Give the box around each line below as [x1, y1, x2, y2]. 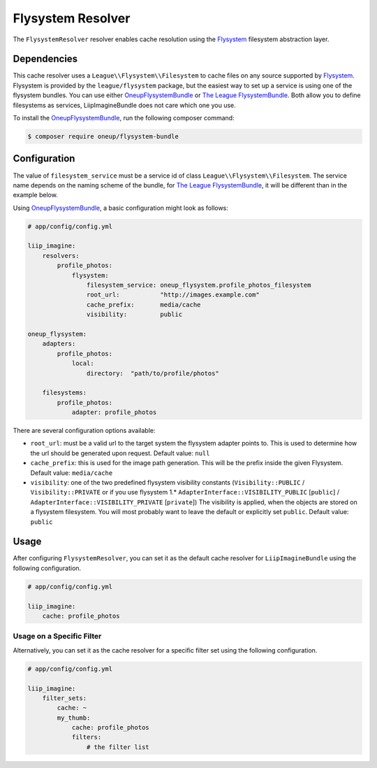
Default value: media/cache [30, 469, 113, 477]
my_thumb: [57, 713, 91, 722]
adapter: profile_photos [71, 408, 157, 416]
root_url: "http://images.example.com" [86, 291, 260, 299]
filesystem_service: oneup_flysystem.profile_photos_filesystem [86, 281, 311, 289]
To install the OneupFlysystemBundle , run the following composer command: [13, 114, 235, 122]
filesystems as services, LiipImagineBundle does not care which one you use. [13, 101, 237, 109]
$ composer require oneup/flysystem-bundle [27, 133, 179, 140]
